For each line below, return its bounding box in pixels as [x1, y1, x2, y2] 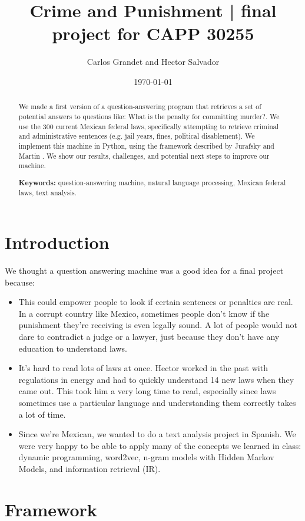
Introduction [5, 230, 110, 254]
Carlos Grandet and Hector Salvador [87, 55, 220, 68]
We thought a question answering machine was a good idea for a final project [5, 264, 284, 277]
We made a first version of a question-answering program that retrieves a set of [18, 101, 261, 112]
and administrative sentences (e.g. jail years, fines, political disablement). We [18, 131, 255, 141]
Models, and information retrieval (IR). [18, 462, 161, 474]
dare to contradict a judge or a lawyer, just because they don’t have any [18, 330, 280, 342]
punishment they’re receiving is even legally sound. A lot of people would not [18, 319, 298, 331]
